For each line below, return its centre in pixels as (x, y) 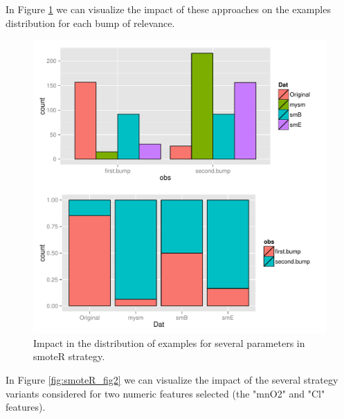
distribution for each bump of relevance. (90, 23)
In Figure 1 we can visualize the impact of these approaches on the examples (168, 9)
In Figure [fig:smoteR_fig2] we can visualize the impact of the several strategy (172, 379)
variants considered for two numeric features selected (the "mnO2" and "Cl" (165, 393)
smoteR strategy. (69, 356)
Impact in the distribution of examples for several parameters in (169, 342)
